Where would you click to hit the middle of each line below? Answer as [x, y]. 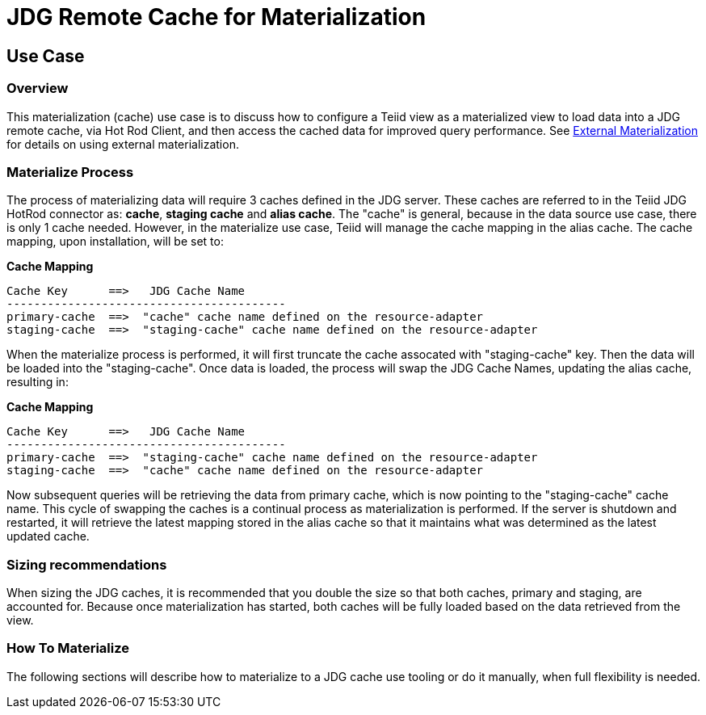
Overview [38, 88]
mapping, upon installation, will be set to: [115, 242]
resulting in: [38, 382]
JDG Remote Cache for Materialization [216, 17]
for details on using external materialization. [123, 144]
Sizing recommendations [87, 564]
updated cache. [48, 536]
